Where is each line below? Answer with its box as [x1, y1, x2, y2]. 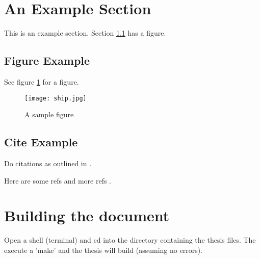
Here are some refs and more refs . [4, 175, 112, 186]
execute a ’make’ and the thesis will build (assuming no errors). [4, 244, 202, 255]
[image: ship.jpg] [24, 94, 87, 102]
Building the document [4, 205, 170, 226]
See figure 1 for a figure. [4, 76, 79, 87]
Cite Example [4, 134, 78, 150]
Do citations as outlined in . [4, 158, 92, 168]
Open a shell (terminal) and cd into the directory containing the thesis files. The [4, 235, 256, 245]
